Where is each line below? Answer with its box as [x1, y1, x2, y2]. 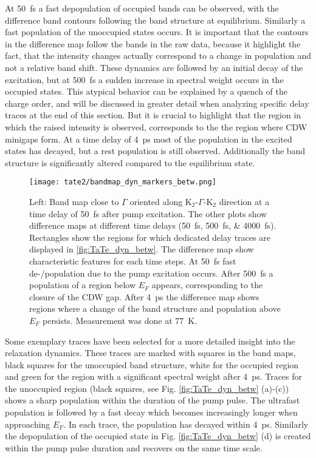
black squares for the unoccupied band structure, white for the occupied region [5, 358, 299, 371]
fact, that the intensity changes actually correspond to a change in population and [5, 49, 311, 62]
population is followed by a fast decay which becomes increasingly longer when [5, 406, 298, 419]
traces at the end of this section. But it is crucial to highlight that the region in [5, 109, 301, 121]
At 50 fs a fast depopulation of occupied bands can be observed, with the [5, 2, 279, 14]
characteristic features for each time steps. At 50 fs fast [29, 254, 236, 267]
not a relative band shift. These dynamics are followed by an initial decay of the [5, 61, 303, 73]
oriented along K [129, 195, 192, 207]
